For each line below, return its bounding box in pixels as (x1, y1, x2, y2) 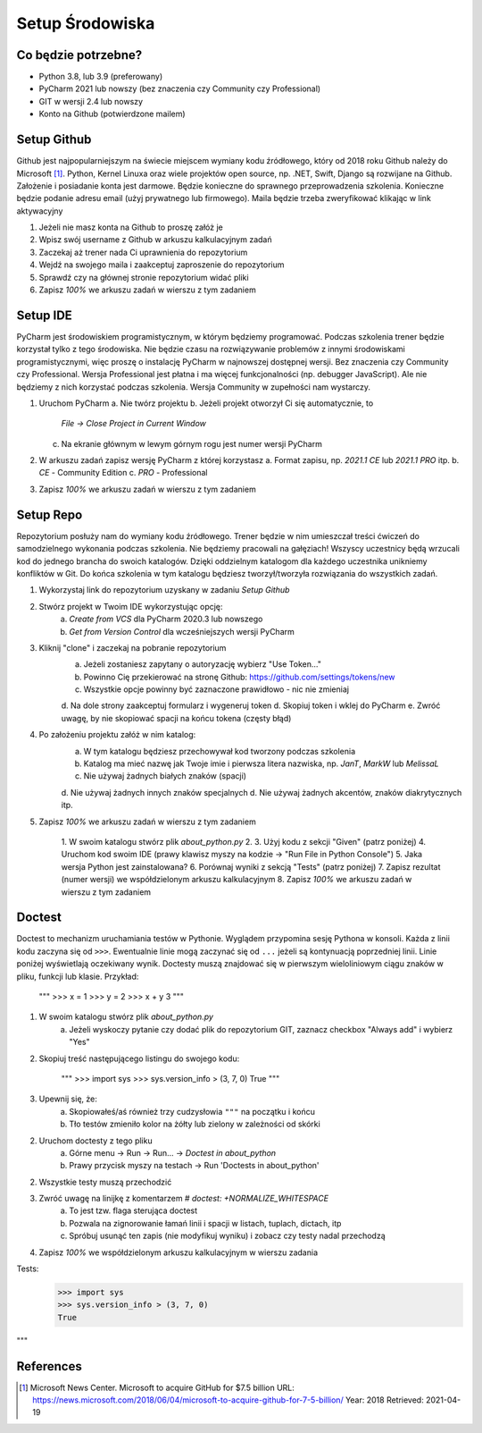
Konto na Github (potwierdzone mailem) (38, 108, 187, 120)
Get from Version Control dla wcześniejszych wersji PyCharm (69, 626, 295, 636)
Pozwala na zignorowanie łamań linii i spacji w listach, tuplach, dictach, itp (69, 1218, 342, 1228)
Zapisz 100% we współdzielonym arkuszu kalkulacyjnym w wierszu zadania (38, 1247, 319, 1258)
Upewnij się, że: (38, 1093, 97, 1104)
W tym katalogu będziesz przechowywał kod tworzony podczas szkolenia (83, 746, 356, 756)
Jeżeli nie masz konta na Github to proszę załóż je (38, 222, 223, 232)
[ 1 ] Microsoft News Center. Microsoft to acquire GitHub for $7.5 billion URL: (19, 1382, 295, 1393)
